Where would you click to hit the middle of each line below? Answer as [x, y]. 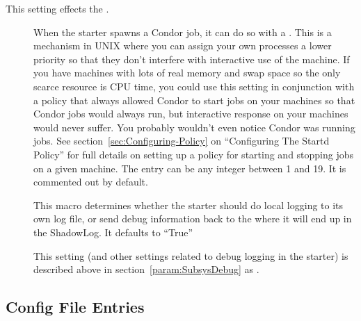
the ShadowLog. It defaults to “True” [113, 232]
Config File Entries [75, 307]
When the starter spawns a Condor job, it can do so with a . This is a [183, 32]
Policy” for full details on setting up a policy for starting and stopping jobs [194, 154]
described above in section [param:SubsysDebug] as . [146, 269]
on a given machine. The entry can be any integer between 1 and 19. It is [190, 168]
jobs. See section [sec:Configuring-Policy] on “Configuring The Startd [182, 141]
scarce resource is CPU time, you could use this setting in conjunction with [194, 86]
